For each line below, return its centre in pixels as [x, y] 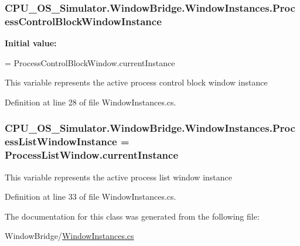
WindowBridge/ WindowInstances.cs [69, 236]
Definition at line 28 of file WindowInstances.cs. [91, 102]
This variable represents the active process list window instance [118, 177]
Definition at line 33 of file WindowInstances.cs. [91, 197]
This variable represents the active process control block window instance [136, 82]
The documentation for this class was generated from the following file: [132, 216]
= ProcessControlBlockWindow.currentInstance [90, 62]
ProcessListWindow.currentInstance [92, 155]
